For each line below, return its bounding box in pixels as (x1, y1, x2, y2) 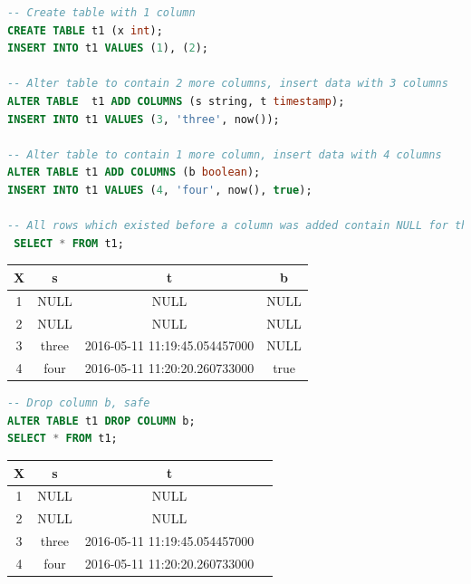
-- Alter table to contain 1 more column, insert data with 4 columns (7, 148, 442, 161)
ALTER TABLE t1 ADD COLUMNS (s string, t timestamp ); (7, 94, 345, 108)
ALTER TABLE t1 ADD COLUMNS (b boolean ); (7, 166, 261, 179)
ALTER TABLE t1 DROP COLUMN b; (7, 414, 196, 427)
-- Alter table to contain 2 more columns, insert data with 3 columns (7, 77, 448, 91)
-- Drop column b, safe (7, 397, 150, 410)
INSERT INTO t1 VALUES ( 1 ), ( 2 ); (7, 42, 208, 55)
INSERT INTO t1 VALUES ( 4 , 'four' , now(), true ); (7, 183, 312, 196)
